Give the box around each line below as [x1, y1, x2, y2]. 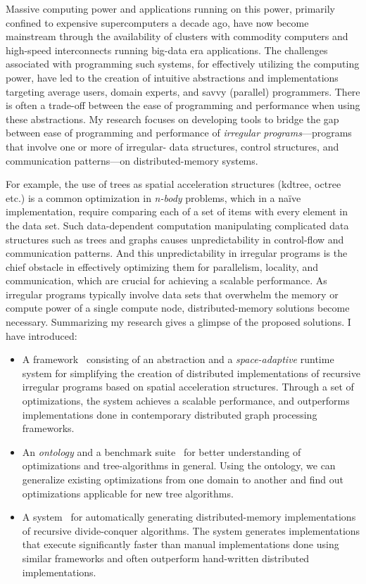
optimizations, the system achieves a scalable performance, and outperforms [22, 393, 350, 408]
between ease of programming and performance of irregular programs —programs [6, 125, 352, 140]
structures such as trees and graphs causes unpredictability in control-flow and [6, 231, 344, 246]
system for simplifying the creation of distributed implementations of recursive [22, 365, 360, 380]
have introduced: [6, 328, 77, 343]
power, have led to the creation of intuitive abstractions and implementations [6, 70, 339, 84]
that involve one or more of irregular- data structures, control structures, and [6, 139, 339, 153]
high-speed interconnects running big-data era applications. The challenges [6, 42, 328, 57]
